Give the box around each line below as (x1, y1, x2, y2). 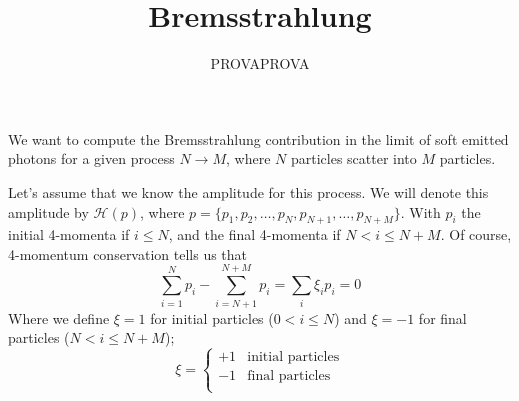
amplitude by (8, 201, 89, 222)
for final (418, 307, 467, 328)
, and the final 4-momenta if (168, 224, 341, 245)
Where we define (8, 307, 110, 328)
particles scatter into (290, 148, 417, 169)
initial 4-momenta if (8, 224, 130, 245)
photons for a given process (8, 148, 175, 169)
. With (400, 201, 441, 222)
